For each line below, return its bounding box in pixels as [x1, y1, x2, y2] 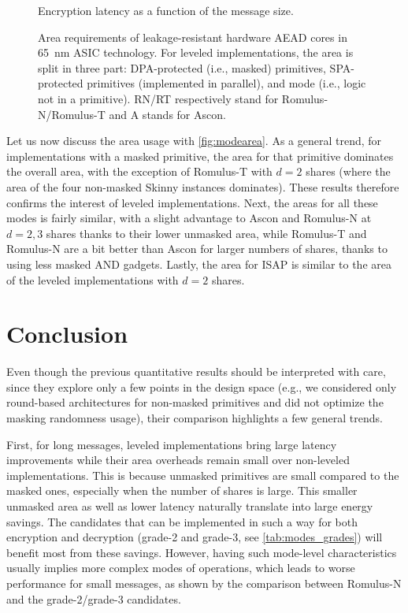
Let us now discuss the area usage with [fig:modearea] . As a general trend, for [6, 132, 382, 149]
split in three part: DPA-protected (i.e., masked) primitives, [38, 59, 326, 76]
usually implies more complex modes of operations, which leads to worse [6, 559, 355, 576]
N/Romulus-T [38, 106, 106, 122]
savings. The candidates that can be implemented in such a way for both [6, 513, 358, 529]
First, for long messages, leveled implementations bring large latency [6, 436, 337, 452]
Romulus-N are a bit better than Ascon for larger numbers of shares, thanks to [6, 240, 388, 257]
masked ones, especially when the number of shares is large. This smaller [6, 482, 358, 499]
